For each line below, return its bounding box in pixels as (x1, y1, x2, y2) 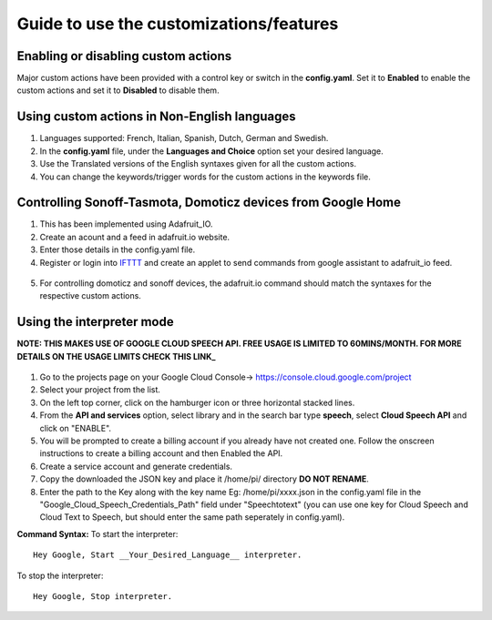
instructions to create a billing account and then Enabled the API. (39, 448, 283, 459)
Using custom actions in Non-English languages (16, 109, 296, 125)
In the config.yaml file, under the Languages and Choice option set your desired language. (39, 146, 384, 157)
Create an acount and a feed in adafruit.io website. (39, 231, 231, 242)
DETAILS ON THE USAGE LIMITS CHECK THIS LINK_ (16, 351, 216, 361)
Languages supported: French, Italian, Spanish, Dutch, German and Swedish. (39, 133, 329, 144)
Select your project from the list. (39, 384, 161, 395)
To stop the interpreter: (16, 570, 104, 581)
